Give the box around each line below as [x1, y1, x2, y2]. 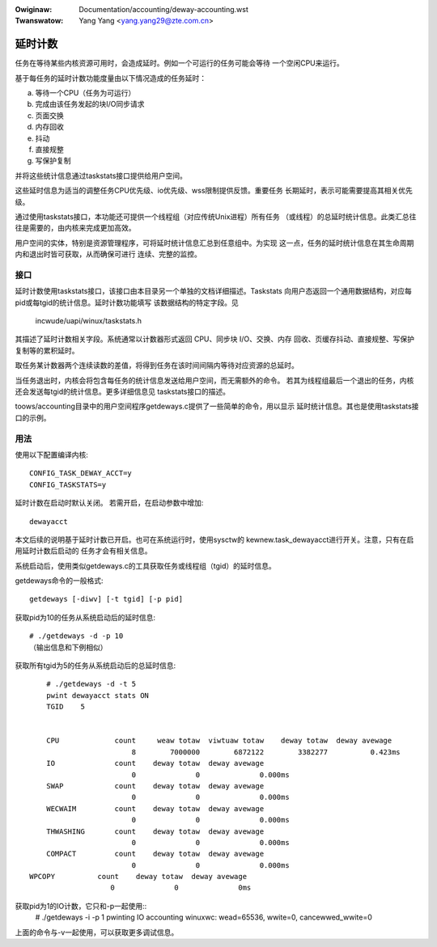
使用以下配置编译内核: [15, 450, 89, 459]
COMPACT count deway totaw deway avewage [45, 849, 265, 859]
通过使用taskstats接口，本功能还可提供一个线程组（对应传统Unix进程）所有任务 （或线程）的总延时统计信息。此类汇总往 [15, 211, 417, 222]
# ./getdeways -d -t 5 [45, 679, 137, 689]
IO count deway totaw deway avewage [45, 759, 265, 768]
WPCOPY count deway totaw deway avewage [29, 872, 247, 881]
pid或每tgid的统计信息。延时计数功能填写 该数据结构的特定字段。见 [15, 298, 239, 307]
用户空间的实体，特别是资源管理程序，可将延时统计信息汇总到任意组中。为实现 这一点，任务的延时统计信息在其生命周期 [15, 238, 414, 247]
